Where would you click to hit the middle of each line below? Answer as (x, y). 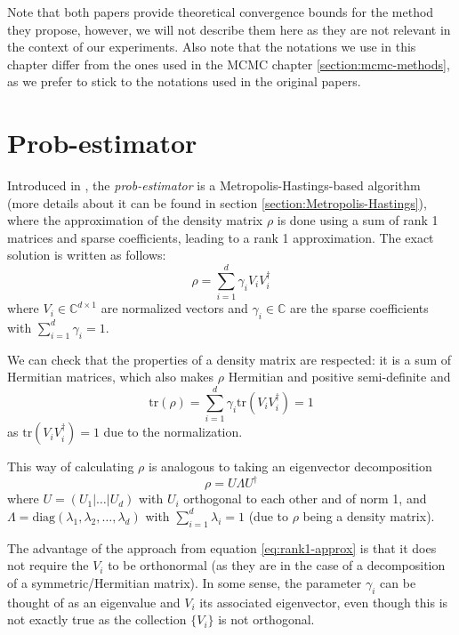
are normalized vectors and (174, 308)
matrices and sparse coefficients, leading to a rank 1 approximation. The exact (221, 237)
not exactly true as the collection (97, 619)
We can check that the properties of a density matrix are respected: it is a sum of (229, 359)
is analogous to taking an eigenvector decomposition (290, 466)
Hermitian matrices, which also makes (111, 377)
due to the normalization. (173, 432)
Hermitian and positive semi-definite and (339, 377)
